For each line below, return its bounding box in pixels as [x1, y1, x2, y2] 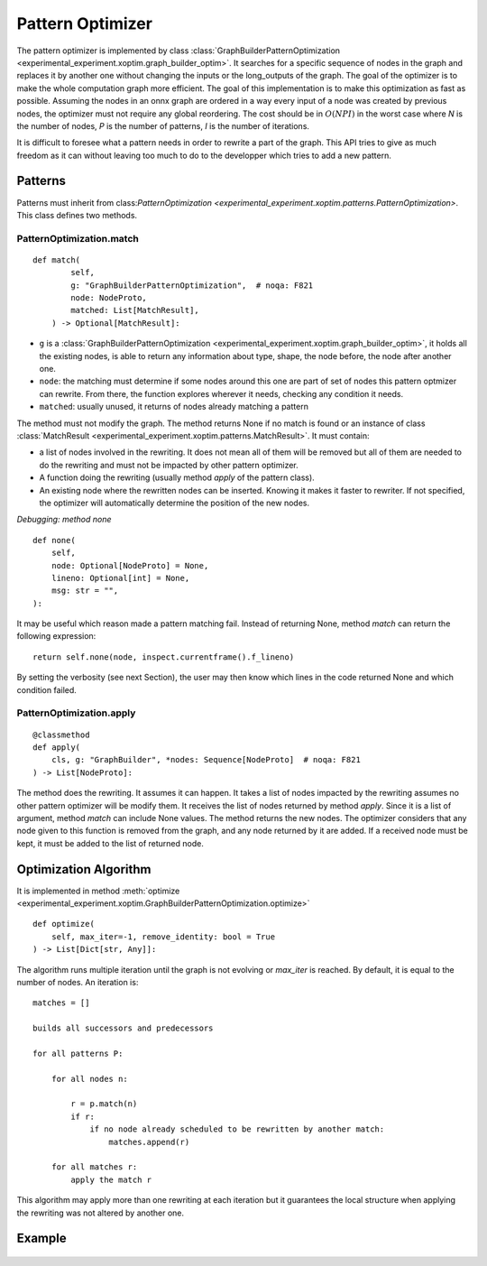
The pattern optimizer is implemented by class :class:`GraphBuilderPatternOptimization [16, 45, 341, 56]
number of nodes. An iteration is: [16, 976, 139, 987]
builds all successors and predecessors [32, 1023, 214, 1033]
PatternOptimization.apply [16, 707, 136, 719]
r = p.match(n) [70, 1099, 138, 1109]
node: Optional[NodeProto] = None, [51, 560, 209, 570]
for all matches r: [51, 1162, 138, 1172]
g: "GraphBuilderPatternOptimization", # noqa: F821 [70, 280, 314, 291]
